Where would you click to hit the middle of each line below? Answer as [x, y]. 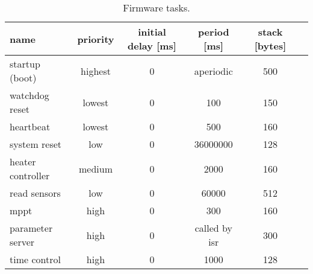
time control [35, 259]
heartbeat [30, 126]
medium [95, 168]
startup [25, 64]
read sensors [35, 193]
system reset [36, 144]
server [22, 242]
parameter [31, 228]
